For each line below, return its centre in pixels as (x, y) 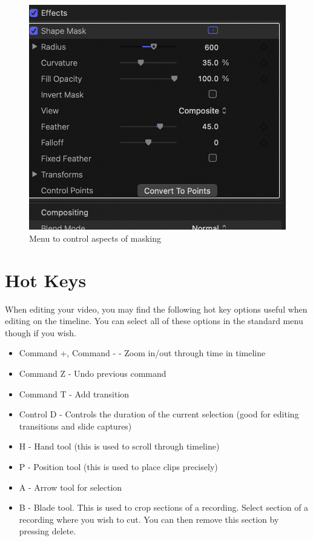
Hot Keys (46, 280)
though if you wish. (41, 332)
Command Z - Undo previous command (93, 373)
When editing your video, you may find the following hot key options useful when (156, 309)
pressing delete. (48, 531)
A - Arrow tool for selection (71, 487)
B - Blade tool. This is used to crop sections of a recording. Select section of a (164, 507)
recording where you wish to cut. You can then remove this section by (149, 519)
